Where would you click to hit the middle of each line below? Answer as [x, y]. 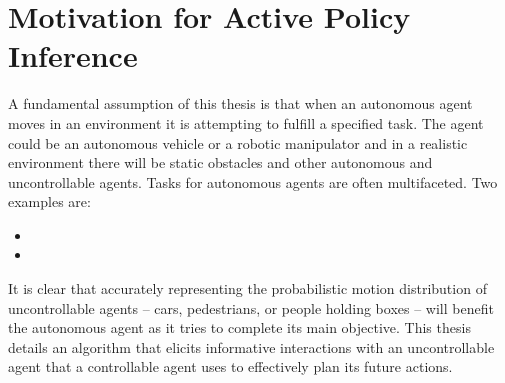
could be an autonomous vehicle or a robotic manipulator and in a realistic [238, 142]
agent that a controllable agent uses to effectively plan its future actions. [230, 366]
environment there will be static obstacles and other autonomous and [220, 162]
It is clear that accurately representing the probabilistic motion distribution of [247, 288]
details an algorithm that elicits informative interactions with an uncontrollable [251, 346]
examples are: [49, 201]
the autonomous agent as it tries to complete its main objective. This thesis [239, 327]
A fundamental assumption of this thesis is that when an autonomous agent [240, 103]
